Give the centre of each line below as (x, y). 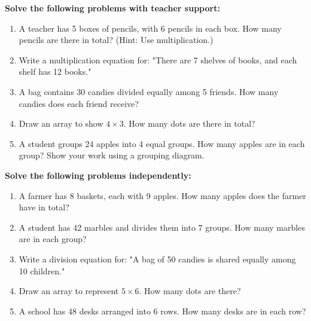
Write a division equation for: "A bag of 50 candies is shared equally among (157, 259)
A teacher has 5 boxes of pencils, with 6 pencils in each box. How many (150, 28)
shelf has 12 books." (55, 71)
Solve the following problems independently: (98, 175)
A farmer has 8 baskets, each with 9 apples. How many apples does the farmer (162, 195)
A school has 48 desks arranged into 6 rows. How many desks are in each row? (162, 311)
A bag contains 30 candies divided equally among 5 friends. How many (149, 91)
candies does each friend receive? (79, 103)
